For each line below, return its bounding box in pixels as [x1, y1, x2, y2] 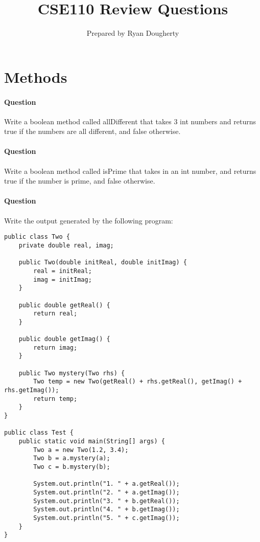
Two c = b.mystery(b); [33, 463, 110, 470]
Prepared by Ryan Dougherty [86, 28, 179, 38]
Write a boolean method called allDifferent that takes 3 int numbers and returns [4, 116, 256, 126]
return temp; [33, 395, 78, 402]
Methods [4, 66, 67, 87]
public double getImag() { [18, 335, 110, 343]
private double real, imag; [18, 241, 114, 249]
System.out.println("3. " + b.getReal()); [33, 497, 180, 505]
